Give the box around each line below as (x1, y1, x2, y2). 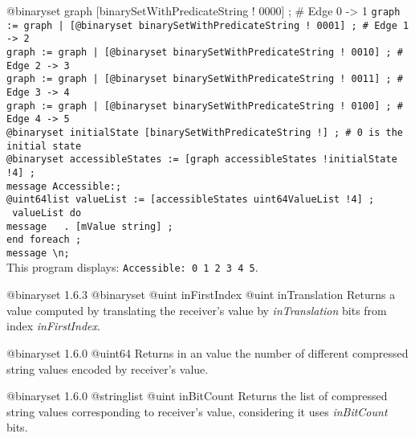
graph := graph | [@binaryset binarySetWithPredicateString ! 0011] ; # (6, 73, 403, 85)
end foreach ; (6, 234, 82, 246)
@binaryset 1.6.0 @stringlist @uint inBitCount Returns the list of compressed (6, 387, 388, 404)
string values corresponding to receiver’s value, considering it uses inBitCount (6, 403, 388, 420)
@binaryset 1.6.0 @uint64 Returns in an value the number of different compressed (6, 344, 409, 361)
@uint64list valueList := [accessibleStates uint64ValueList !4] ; (6, 194, 375, 206)
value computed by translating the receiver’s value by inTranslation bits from (6, 301, 387, 318)
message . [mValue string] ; (6, 220, 173, 232)
